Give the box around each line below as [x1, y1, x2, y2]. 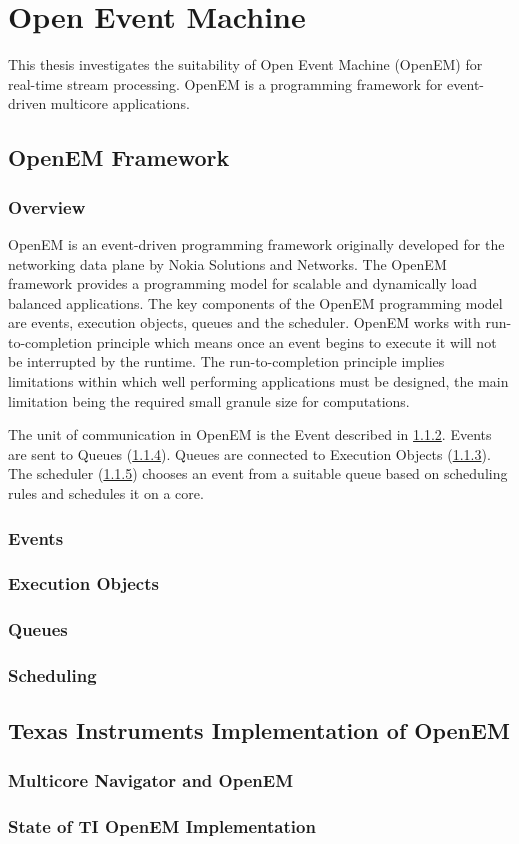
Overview [8, 194, 86, 219]
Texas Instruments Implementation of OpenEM [8, 715, 510, 746]
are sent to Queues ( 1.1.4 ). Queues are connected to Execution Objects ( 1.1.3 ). [8, 443, 491, 464]
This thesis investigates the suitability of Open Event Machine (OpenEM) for [8, 54, 483, 75]
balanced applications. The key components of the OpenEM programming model [8, 292, 503, 313]
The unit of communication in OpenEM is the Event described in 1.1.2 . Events [8, 424, 492, 445]
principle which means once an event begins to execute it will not [96, 331, 497, 352]
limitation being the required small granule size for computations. [8, 390, 410, 411]
